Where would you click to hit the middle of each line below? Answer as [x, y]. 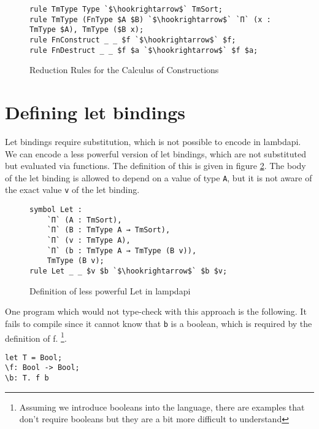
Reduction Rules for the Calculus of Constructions [124, 70]
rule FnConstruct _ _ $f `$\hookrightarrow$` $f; [133, 40]
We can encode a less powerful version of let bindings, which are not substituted [156, 153]
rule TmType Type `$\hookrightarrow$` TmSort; [126, 9]
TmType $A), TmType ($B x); [87, 30]
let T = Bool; [34, 357]
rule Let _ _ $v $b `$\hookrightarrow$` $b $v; [129, 271]
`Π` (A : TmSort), [84, 220]
